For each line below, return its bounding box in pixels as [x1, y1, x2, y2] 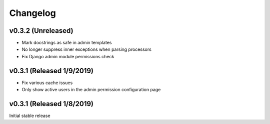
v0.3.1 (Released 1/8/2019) [9, 100, 93, 108]
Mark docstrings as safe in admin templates [21, 40, 112, 46]
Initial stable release [9, 113, 50, 119]
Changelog [9, 7, 56, 18]
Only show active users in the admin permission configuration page [21, 87, 161, 93]
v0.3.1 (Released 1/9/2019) [9, 66, 93, 75]
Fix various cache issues [21, 80, 73, 86]
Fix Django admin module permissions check [21, 53, 114, 59]
